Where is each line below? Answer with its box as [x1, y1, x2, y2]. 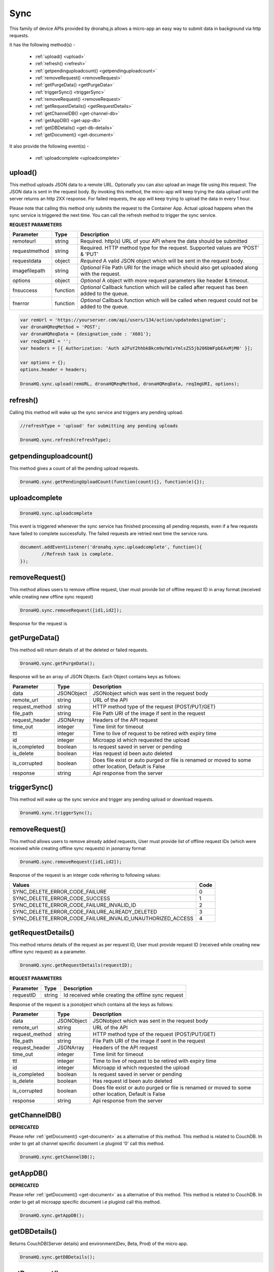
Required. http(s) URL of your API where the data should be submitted [80, 238, 248, 245]
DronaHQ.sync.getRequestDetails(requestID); [20, 962, 133, 968]
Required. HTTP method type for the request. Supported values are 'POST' [80, 244, 259, 251]
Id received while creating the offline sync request [63, 991, 184, 998]
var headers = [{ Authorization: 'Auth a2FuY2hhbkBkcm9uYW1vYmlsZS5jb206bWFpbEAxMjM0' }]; [20, 345, 253, 351]
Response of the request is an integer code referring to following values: [9, 872, 161, 878]
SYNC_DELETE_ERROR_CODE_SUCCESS [12, 894, 110, 902]
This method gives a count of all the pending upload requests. [9, 465, 139, 471]
